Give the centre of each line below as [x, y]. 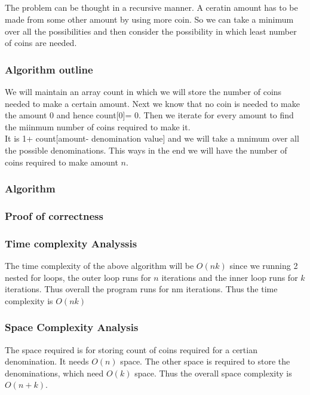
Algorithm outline [49, 69]
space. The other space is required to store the [205, 361]
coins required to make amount [62, 162]
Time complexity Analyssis [71, 243]
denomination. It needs [47, 361]
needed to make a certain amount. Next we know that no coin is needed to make [152, 103]
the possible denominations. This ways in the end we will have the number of [146, 150]
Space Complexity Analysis [72, 327]
